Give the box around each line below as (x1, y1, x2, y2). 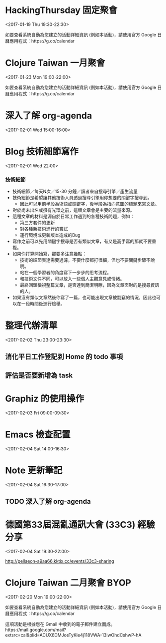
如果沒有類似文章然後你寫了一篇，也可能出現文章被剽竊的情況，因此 (12, 295, 152, 301)
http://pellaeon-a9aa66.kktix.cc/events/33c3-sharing (5, 558, 114, 564)
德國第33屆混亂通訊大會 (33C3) (5, 519, 136, 531)
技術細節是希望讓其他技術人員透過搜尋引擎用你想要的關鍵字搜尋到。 (12, 195, 152, 201)
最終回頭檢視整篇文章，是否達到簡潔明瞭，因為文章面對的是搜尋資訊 (19, 282, 160, 288)
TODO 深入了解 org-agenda (5, 497, 91, 506)
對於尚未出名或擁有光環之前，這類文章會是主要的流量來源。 (12, 207, 135, 213)
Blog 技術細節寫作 (5, 146, 79, 157)
